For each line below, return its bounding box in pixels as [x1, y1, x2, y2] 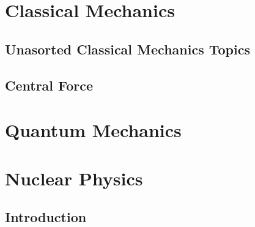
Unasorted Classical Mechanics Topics [5, 39, 250, 58]
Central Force [5, 75, 94, 94]
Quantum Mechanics [5, 117, 182, 143]
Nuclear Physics [5, 165, 143, 190]
